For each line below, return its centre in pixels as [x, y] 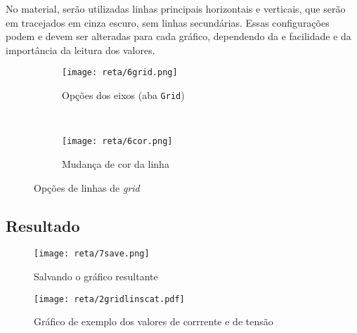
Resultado [43, 225]
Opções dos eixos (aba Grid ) [123, 95]
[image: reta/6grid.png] [120, 73]
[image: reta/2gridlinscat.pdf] [109, 299]
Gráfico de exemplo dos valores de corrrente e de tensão [154, 321]
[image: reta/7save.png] [92, 254]
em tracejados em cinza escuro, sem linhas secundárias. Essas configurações [168, 22]
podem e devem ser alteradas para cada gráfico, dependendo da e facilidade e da [178, 36]
